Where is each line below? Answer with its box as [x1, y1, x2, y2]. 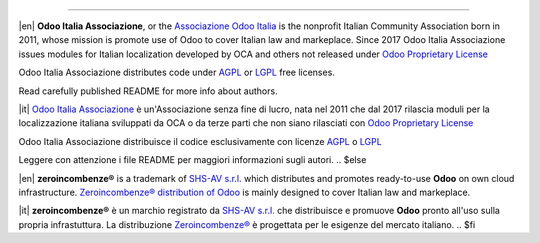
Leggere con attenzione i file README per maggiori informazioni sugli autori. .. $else [18, 154, 367, 166]
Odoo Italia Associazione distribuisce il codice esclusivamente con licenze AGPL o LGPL [18, 135, 382, 147]
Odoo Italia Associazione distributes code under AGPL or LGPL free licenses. [18, 66, 335, 79]
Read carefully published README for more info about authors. [18, 85, 279, 97]
